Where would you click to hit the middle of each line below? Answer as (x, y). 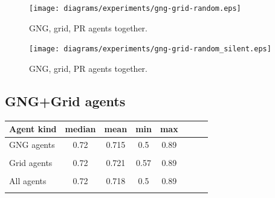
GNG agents (32, 145)
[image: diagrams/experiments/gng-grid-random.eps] (135, 8)
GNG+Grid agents (65, 101)
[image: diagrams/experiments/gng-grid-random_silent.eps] (150, 49)
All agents (28, 181)
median (80, 129)
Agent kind (33, 129)
